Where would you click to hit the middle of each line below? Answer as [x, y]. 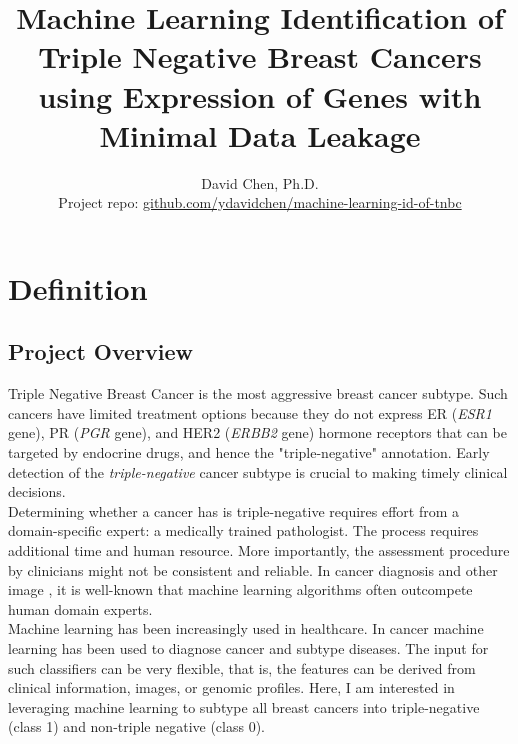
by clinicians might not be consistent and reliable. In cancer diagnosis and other [253, 569]
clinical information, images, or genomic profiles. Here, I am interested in [231, 687]
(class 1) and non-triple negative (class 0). [136, 726]
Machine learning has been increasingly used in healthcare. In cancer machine [246, 628]
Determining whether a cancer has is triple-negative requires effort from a [234, 510]
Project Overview [101, 351]
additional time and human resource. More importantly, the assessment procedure [259, 550]
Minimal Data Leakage [260, 134]
